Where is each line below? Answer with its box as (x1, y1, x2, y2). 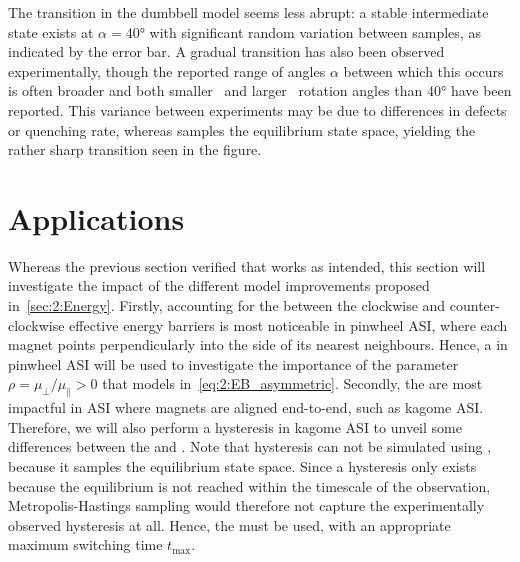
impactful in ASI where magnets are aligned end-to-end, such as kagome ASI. (8, 397, 484, 418)
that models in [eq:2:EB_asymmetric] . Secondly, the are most (102, 373, 483, 394)
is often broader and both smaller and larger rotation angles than (8, 80, 423, 101)
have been (450, 80, 512, 101)
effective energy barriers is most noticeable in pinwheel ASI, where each (69, 314, 508, 335)
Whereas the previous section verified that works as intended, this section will (8, 255, 486, 276)
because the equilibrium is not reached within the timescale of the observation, (8, 475, 491, 496)
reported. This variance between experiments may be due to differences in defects (8, 99, 507, 120)
